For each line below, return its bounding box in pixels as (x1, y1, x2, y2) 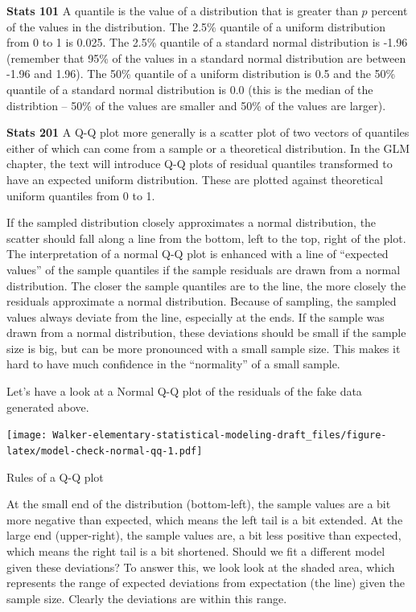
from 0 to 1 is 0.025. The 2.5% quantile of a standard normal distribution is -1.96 (6, 34, 408, 51)
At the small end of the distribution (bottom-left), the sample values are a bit (6, 495, 391, 512)
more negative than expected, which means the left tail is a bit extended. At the (6, 511, 403, 528)
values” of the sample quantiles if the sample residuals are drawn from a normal (6, 261, 401, 277)
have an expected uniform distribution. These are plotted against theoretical (6, 170, 383, 187)
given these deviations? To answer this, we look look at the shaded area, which (6, 558, 395, 575)
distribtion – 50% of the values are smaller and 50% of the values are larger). (6, 97, 386, 113)
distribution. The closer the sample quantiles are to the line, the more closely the (6, 277, 406, 294)
